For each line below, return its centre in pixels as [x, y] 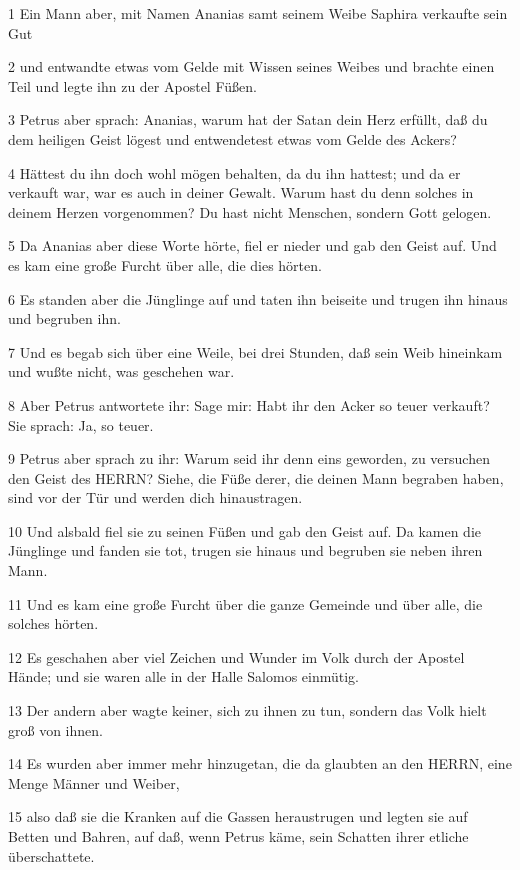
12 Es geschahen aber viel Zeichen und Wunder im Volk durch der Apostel [236, 656]
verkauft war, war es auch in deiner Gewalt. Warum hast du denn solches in [241, 192]
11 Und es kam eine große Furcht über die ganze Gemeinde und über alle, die [245, 603]
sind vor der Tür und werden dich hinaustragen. [155, 497]
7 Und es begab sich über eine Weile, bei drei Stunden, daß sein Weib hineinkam [255, 351]
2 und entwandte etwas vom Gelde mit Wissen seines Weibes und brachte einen [251, 66]
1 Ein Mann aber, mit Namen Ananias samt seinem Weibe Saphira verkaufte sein [258, 13]
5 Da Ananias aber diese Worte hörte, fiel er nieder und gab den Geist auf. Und [252, 245]
